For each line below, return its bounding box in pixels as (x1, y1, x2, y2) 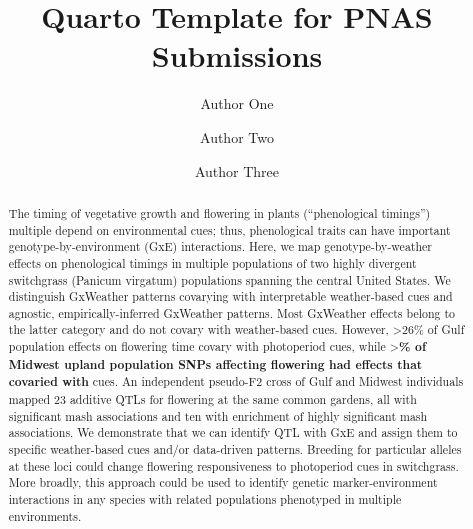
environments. (8, 507, 82, 524)
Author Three (194, 160, 280, 181)
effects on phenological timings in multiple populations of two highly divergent (8, 254, 417, 271)
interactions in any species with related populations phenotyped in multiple (8, 491, 402, 508)
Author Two (200, 126, 274, 147)
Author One (200, 93, 274, 114)
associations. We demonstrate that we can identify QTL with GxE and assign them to (8, 424, 458, 441)
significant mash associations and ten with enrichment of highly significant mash (8, 407, 428, 424)
